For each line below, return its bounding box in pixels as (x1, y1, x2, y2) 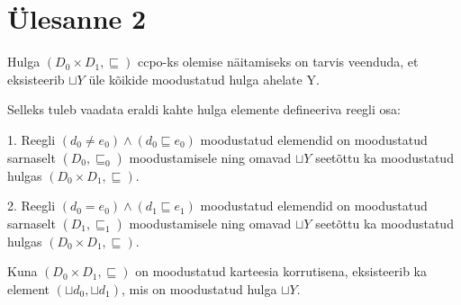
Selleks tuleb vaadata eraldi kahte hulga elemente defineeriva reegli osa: (7, 100, 401, 119)
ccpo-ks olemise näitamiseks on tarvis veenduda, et (137, 52, 419, 71)
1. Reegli (7, 130, 56, 148)
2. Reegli (7, 196, 56, 215)
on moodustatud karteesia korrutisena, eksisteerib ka (135, 262, 427, 281)
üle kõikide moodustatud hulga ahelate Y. (88, 69, 320, 88)
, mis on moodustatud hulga (122, 279, 277, 298)
